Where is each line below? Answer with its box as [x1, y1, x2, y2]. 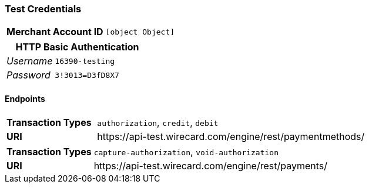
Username [6, 55, 53, 67]
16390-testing [55, 56, 115, 66]
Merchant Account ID [6, 26, 103, 38]
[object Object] [105, 27, 175, 36]
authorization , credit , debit [97, 116, 219, 128]
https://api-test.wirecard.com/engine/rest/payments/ [93, 159, 328, 172]
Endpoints [5, 93, 45, 104]
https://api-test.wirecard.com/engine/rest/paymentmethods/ [97, 130, 365, 142]
